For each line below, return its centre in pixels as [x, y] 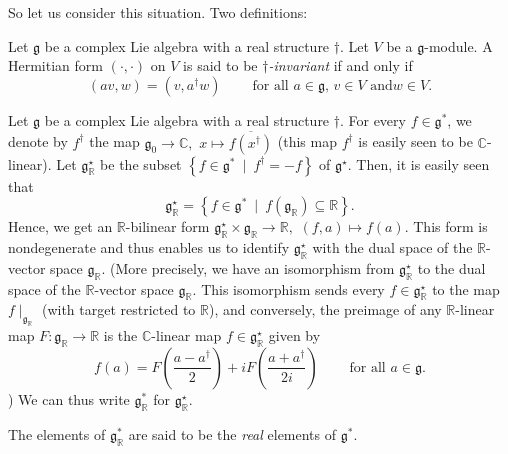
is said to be [220, 65]
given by [294, 335]
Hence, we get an [60, 226]
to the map [466, 288]
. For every [372, 119]
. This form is [446, 226]
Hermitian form [55, 65]
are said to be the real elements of [232, 433]
